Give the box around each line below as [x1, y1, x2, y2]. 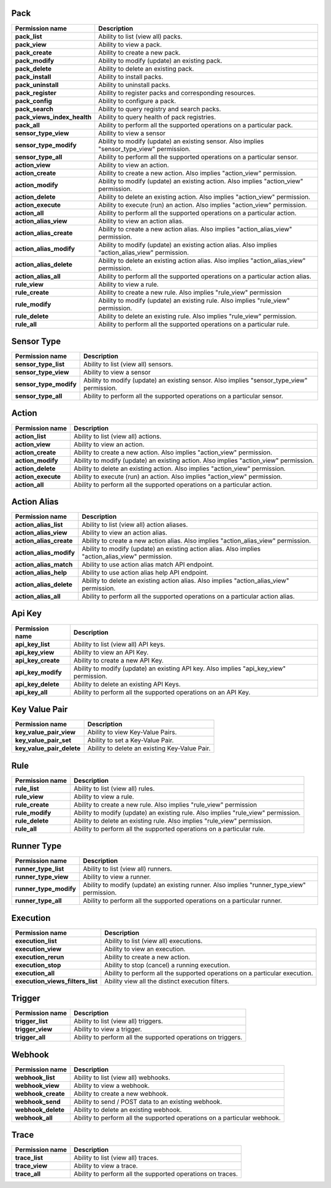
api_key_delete [15, 680, 59, 688]
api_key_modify [15, 668, 63, 677]
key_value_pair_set [15, 736, 72, 745]
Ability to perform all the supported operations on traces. [74, 1170, 238, 1178]
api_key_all [15, 688, 48, 696]
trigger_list [15, 1017, 48, 1025]
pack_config [15, 96, 52, 105]
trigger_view [15, 1025, 52, 1034]
